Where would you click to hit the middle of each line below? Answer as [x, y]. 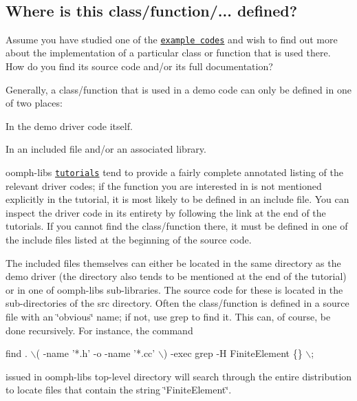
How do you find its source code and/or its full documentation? [139, 66]
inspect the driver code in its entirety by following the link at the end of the [166, 212]
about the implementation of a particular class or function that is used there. [168, 53]
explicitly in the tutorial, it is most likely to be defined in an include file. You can [177, 199]
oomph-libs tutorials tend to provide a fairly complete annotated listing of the [174, 172]
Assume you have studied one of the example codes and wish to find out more [172, 39]
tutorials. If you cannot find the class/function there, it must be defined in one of [177, 226]
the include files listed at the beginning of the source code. [129, 240]
